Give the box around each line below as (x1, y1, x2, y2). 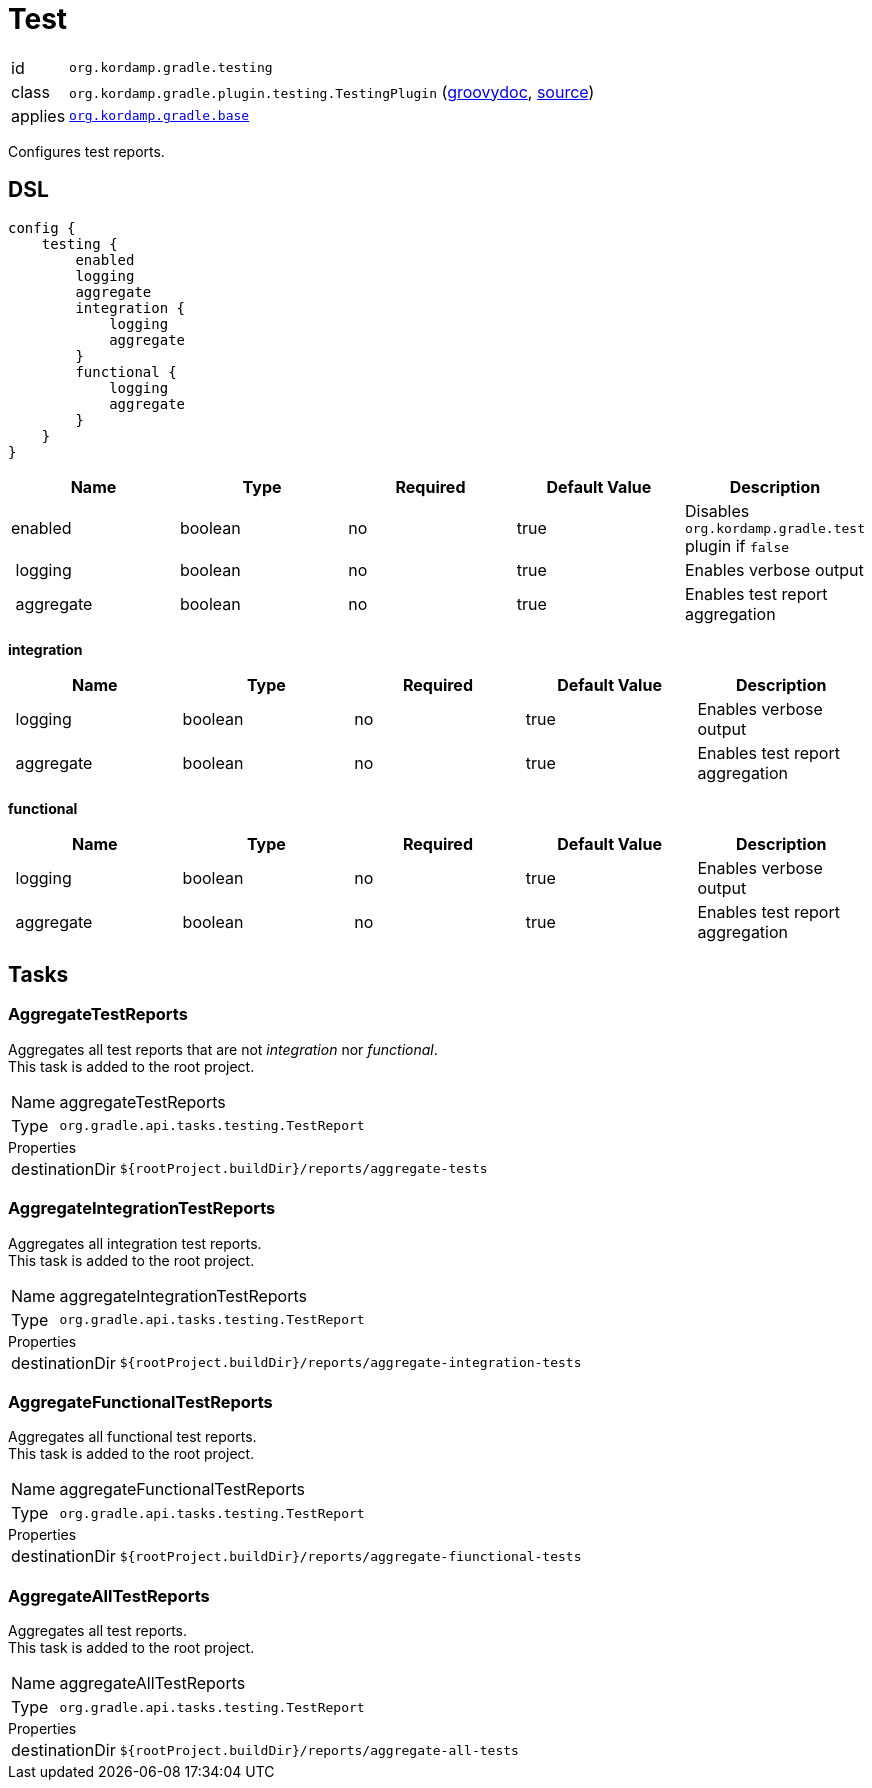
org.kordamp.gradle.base (69, 108, 250, 124)
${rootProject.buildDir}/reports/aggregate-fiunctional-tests (119, 1548, 582, 1564)
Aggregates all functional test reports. (8, 1428, 257, 1446)
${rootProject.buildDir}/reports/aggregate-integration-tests (119, 1355, 582, 1371)
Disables (684, 500, 750, 521)
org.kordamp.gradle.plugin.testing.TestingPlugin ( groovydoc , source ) (69, 81, 595, 102)
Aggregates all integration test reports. (8, 1234, 262, 1252)
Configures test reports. (8, 142, 165, 160)
